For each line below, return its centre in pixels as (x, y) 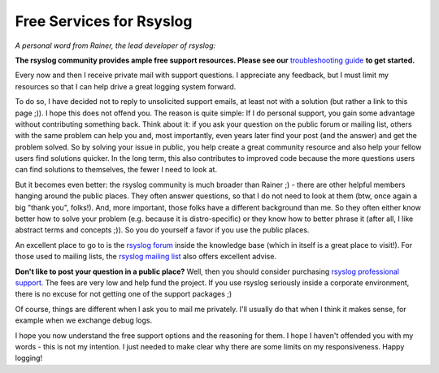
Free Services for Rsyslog (104, 21)
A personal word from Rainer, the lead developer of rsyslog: (115, 46)
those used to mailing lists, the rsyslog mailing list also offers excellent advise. (146, 257)
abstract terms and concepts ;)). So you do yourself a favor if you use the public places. (162, 230)
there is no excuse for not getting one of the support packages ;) (124, 294)
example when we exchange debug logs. (84, 320)
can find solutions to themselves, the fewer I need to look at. (116, 170)
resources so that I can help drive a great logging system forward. (126, 86)
